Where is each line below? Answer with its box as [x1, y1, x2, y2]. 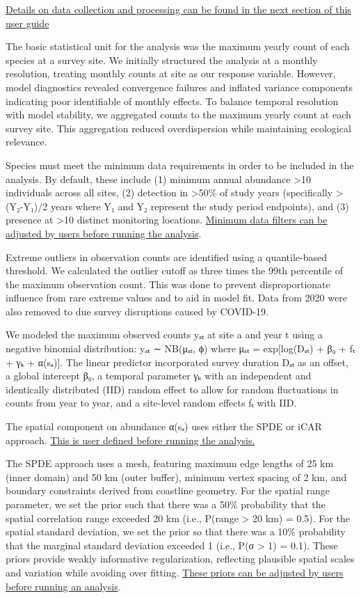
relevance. [6, 134, 47, 149]
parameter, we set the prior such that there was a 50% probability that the [6, 497, 326, 511]
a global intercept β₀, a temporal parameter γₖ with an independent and [6, 368, 312, 383]
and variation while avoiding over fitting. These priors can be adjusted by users [6, 565, 344, 579]
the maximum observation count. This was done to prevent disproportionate [6, 276, 330, 291]
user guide [6, 15, 49, 30]
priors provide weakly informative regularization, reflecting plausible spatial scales [6, 551, 355, 566]
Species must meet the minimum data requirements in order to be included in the [6, 157, 354, 172]
